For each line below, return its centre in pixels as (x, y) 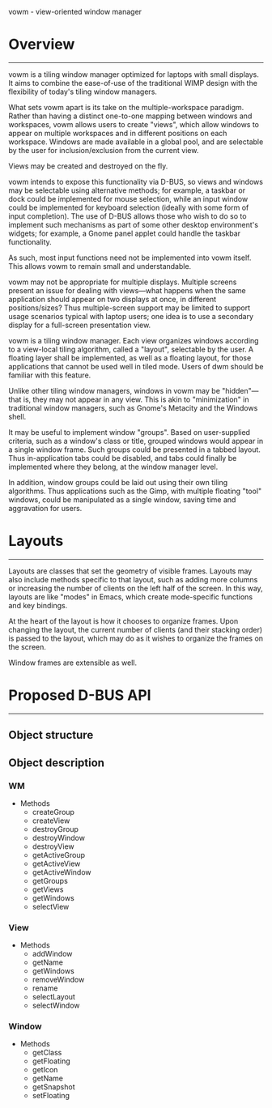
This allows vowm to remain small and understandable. (100, 266)
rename (45, 988)
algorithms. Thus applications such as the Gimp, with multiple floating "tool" (135, 491)
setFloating (51, 1096)
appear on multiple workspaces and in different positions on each (118, 133)
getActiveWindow (62, 872)
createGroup (53, 812)
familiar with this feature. (50, 375)
